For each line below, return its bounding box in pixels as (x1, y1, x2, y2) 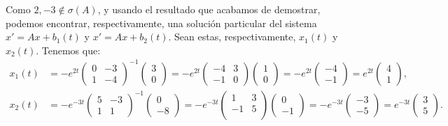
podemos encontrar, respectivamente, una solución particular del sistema (6, 15, 317, 30)
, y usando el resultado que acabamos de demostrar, (97, 2, 321, 16)
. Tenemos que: (36, 42, 101, 57)
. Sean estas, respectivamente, (168, 29, 296, 44)
